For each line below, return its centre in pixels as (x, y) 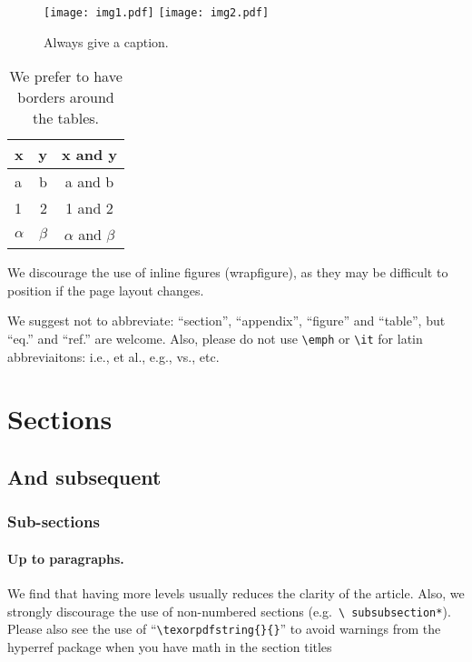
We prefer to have (66, 76)
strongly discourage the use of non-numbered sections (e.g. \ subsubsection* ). (229, 611)
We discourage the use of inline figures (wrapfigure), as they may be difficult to (228, 272)
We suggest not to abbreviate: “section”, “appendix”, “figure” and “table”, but (226, 321)
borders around (66, 97)
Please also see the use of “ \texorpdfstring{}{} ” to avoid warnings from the (224, 629)
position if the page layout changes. (106, 290)
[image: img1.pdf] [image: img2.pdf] (157, 13)
